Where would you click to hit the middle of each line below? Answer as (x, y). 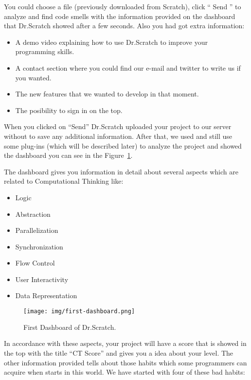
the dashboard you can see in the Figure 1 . (68, 155)
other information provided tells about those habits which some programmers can (125, 362)
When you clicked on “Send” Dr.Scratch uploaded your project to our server (118, 126)
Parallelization (37, 230)
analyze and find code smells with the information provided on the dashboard (120, 16)
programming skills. (45, 51)
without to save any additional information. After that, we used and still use (118, 136)
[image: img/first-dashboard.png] (79, 312)
